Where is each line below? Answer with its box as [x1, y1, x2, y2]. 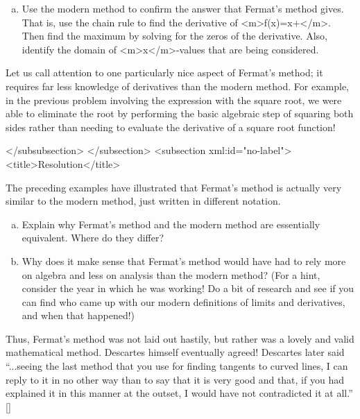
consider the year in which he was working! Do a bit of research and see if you [22, 281, 354, 296]
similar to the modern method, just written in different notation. [6, 194, 281, 208]
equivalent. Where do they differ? [22, 230, 164, 245]
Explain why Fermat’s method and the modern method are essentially [22, 216, 320, 231]
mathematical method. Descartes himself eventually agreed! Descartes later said [6, 345, 345, 359]
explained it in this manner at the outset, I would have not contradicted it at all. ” [6, 386, 353, 400]
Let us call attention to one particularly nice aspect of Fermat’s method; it [6, 65, 323, 80]
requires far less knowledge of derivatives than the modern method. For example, [6, 78, 350, 93]
